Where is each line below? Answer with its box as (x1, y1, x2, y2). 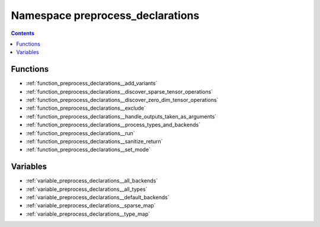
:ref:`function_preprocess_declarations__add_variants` (25, 80, 158, 87)
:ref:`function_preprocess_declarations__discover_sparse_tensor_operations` (25, 88, 213, 95)
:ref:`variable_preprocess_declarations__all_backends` (25, 177, 158, 184)
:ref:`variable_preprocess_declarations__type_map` (25, 210, 151, 218)
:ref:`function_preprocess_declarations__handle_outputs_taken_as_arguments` (25, 113, 217, 120)
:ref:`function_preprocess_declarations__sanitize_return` (25, 138, 163, 145)
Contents (11, 30, 35, 37)
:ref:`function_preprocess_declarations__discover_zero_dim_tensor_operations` (25, 97, 219, 104)
